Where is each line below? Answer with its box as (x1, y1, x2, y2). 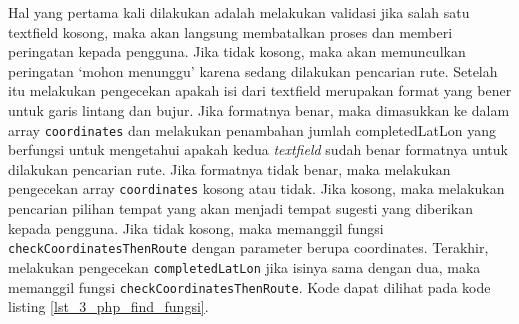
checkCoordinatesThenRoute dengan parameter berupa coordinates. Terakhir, (8, 237, 489, 258)
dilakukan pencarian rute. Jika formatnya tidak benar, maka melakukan (8, 158, 451, 179)
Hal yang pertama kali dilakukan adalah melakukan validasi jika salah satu (8, 2, 470, 22)
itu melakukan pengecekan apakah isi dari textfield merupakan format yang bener (8, 80, 512, 101)
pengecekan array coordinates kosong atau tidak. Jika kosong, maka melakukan (8, 178, 505, 199)
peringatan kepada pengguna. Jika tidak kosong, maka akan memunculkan (8, 41, 466, 62)
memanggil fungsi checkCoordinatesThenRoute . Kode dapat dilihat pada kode (8, 276, 491, 297)
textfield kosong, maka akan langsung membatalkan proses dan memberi (8, 21, 453, 42)
